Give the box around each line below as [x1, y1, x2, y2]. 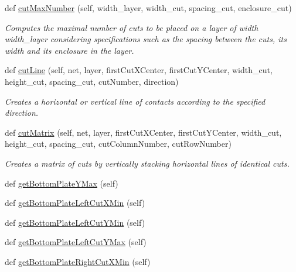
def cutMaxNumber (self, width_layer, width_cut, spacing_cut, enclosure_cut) [5, 2, 292, 13]
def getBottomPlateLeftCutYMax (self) [5, 236, 147, 248]
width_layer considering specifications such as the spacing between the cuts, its [5, 33, 287, 45]
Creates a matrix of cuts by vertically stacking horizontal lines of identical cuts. [5, 157, 290, 169]
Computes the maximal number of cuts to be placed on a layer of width [5, 21, 258, 33]
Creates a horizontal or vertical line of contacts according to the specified [5, 95, 266, 107]
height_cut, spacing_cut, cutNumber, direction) [5, 75, 179, 87]
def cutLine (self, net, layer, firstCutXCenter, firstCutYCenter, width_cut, [5, 64, 273, 76]
